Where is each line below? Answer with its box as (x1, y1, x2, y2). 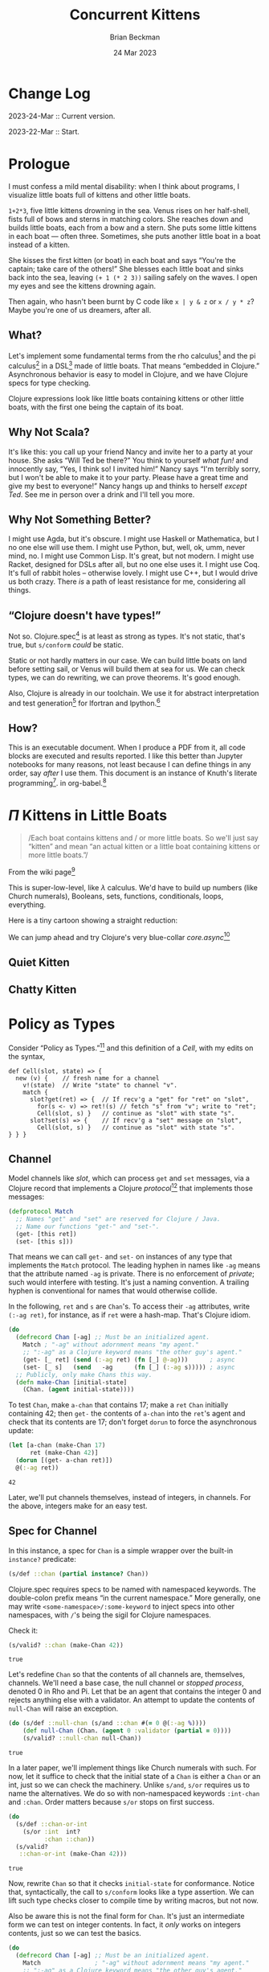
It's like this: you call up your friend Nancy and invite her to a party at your (8, 446, 254, 456)
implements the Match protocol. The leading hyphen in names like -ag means (8, 1260, 261, 1270)
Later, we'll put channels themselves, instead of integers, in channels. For (8, 1492, 251, 1502)
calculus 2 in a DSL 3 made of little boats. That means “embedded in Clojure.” (8, 359, 260, 371)
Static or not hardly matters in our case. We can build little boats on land (8, 655, 247, 665)
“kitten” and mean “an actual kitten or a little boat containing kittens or (27, 841, 261, 851)
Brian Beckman (109, 32, 161, 42)
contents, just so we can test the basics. (8, 1929, 142, 1938)
